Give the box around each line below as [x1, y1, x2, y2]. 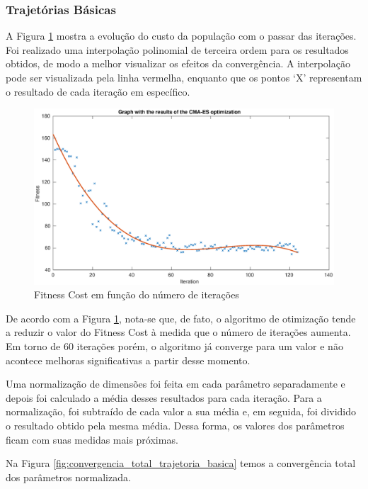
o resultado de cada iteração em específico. [6, 84, 190, 99]
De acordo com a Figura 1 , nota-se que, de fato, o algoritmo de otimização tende [6, 310, 356, 325]
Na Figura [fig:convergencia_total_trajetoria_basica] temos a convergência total [6, 456, 356, 471]
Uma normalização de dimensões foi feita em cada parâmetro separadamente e [6, 376, 345, 391]
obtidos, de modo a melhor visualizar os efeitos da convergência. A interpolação [6, 56, 350, 71]
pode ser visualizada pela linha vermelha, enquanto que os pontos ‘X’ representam [6, 70, 362, 84]
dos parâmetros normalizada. [6, 469, 131, 484]
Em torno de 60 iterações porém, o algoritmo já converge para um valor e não [6, 339, 343, 353]
